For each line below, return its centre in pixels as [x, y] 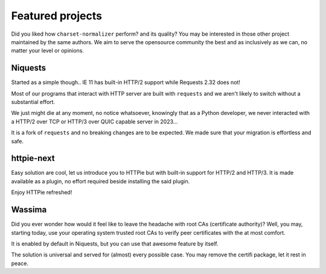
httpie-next [33, 158]
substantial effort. [33, 102]
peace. [20, 263]
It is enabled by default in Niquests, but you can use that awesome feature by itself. [115, 243]
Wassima [29, 210]
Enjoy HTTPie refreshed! [42, 192]
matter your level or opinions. [48, 51]
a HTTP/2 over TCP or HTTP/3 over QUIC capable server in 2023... [94, 122]
